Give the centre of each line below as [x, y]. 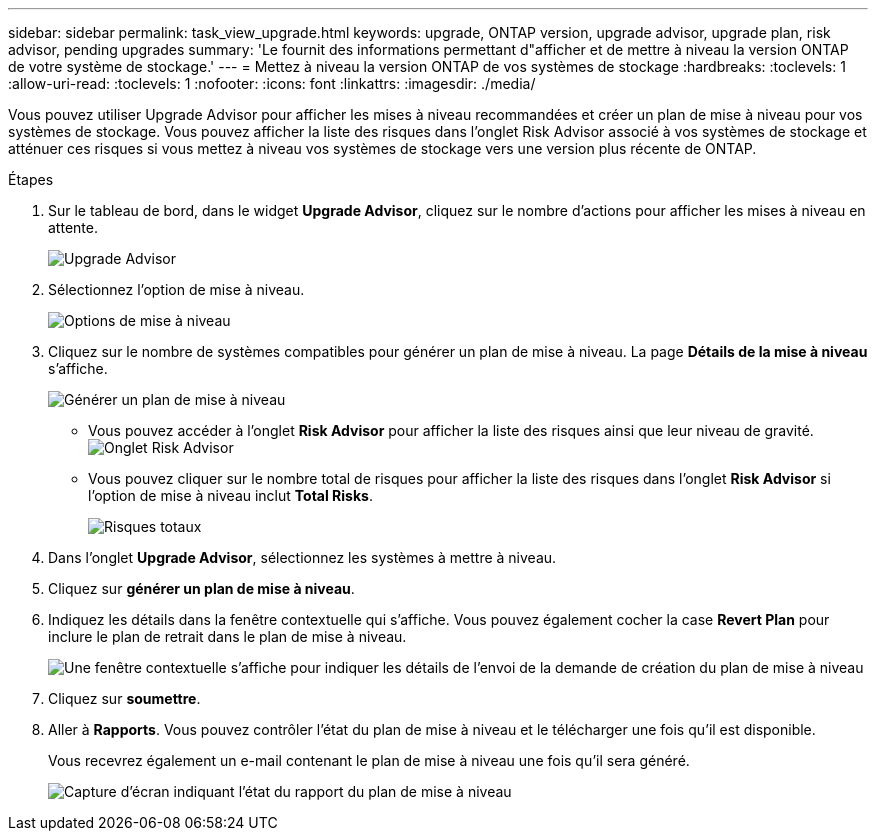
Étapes [31, 179]
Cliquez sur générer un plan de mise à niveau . [201, 588]
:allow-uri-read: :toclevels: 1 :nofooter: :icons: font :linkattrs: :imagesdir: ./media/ [272, 83]
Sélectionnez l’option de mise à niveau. [176, 289]
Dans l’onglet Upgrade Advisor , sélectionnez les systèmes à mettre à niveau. [302, 557]
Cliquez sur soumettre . [124, 698]
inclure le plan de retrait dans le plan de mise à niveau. [227, 636]
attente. [73, 227]
